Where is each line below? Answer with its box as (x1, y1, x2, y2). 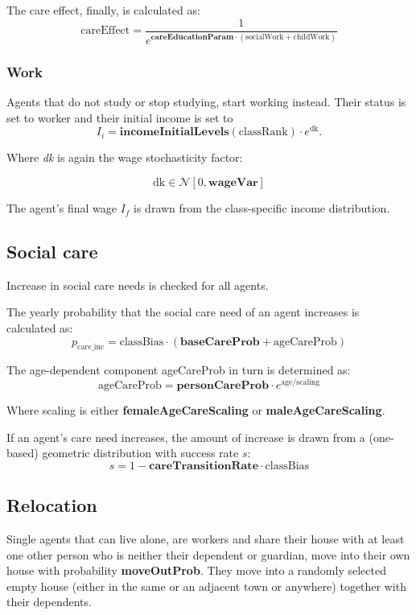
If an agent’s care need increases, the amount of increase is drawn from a (6, 428, 365, 445)
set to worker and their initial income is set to (6, 109, 233, 126)
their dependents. (6, 593, 92, 610)
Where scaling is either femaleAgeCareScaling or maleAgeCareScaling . (6, 402, 385, 419)
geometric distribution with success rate (42, 444, 239, 461)
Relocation (6, 493, 97, 518)
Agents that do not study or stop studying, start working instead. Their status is (6, 93, 406, 110)
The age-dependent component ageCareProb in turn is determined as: (6, 361, 351, 378)
